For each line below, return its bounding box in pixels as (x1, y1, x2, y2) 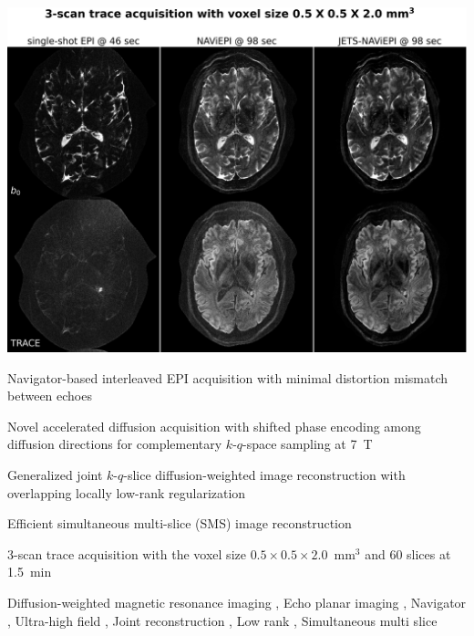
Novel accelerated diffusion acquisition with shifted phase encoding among (7, 416, 421, 435)
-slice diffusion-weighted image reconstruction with (123, 464, 406, 484)
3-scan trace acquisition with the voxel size (7, 544, 246, 563)
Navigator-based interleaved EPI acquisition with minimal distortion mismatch (7, 368, 448, 387)
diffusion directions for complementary (7, 434, 222, 454)
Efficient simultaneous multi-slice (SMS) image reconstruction (7, 514, 352, 533)
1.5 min (7, 562, 52, 581)
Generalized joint (7, 464, 103, 484)
